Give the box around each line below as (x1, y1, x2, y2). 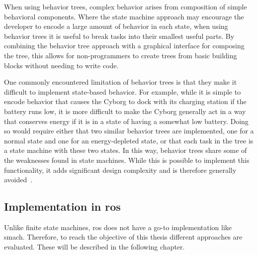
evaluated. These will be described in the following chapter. (4, 242, 185, 252)
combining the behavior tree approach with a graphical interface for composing (4, 40, 245, 51)
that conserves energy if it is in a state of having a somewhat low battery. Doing (4, 116, 249, 126)
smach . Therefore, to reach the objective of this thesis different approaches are (4, 232, 243, 242)
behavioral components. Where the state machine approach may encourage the (4, 11, 244, 21)
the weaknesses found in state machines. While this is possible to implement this (4, 154, 250, 165)
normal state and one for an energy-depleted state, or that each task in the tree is (4, 135, 254, 145)
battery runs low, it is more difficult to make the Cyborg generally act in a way (4, 106, 246, 116)
